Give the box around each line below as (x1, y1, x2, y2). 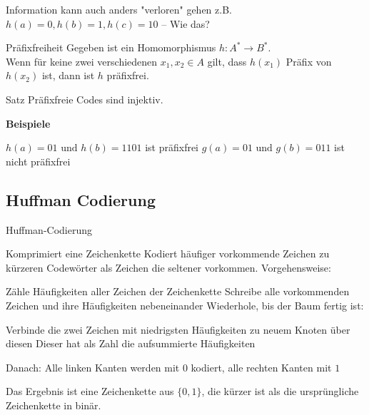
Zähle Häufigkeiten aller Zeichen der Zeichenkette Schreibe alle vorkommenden (6, 284, 350, 299)
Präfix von (285, 53, 332, 68)
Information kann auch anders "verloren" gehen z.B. (6, 2, 232, 16)
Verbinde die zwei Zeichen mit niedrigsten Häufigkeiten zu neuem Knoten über (6, 322, 350, 337)
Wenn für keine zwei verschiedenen (6, 53, 158, 68)
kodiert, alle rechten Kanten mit (191, 359, 332, 374)
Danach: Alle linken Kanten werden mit (6, 359, 180, 374)
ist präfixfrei (145, 140, 199, 155)
